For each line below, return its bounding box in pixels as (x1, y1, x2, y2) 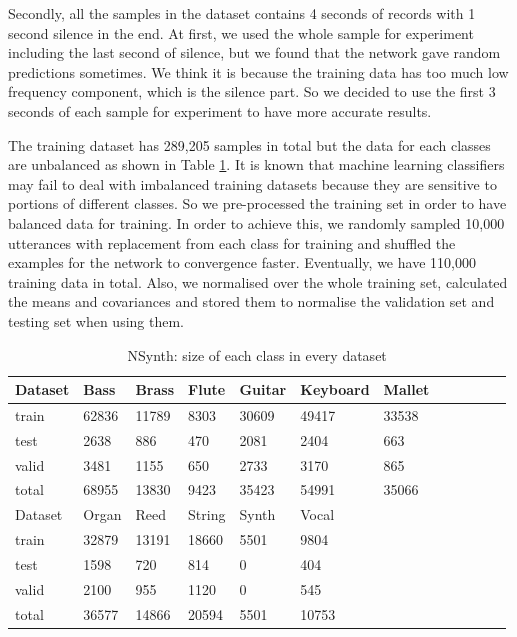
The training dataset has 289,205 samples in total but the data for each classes (8, 134, 491, 155)
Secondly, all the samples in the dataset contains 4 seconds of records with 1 (8, 3, 476, 23)
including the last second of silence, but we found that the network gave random (8, 42, 501, 63)
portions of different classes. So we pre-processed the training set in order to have (8, 193, 507, 214)
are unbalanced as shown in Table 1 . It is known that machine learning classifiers (8, 154, 505, 175)
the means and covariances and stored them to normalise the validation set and (8, 291, 495, 312)
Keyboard (300, 379, 370, 400)
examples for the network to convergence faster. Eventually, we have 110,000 (8, 252, 476, 273)
